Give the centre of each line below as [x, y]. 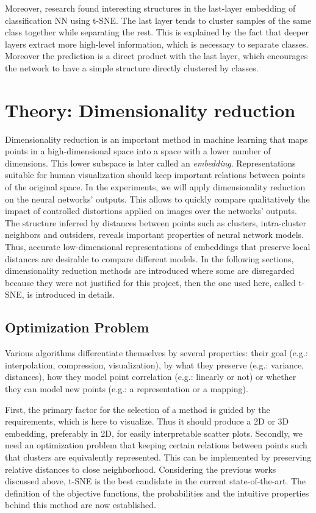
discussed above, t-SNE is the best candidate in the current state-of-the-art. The [156, 481]
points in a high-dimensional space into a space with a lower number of [138, 151]
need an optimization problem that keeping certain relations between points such [156, 445]
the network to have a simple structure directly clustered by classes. [132, 67]
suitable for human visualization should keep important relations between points [155, 175]
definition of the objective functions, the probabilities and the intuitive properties [157, 493]
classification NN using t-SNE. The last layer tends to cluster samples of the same [158, 20]
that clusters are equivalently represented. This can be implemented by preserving [158, 457]
